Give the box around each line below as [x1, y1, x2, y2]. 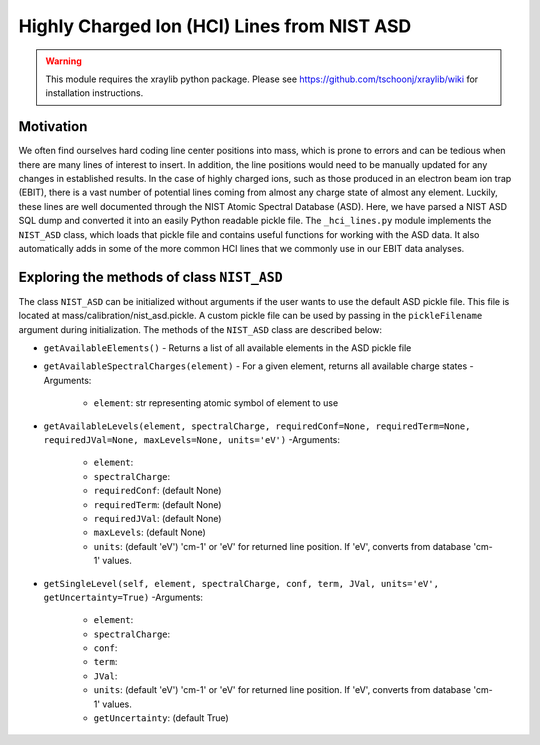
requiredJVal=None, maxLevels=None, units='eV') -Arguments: [43, 434, 340, 445]
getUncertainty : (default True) [93, 712, 229, 724]
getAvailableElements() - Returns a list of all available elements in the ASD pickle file [43, 342, 412, 354]
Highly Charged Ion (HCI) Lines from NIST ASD [18, 15, 412, 37]
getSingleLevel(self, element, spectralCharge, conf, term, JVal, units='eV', [43, 578, 440, 589]
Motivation [18, 118, 88, 135]
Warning [45, 55, 82, 67]
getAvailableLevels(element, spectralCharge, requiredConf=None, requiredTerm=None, [43, 420, 471, 432]
